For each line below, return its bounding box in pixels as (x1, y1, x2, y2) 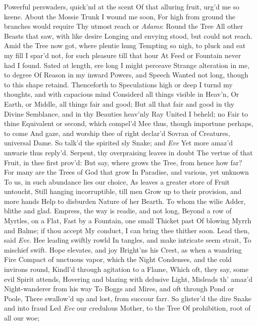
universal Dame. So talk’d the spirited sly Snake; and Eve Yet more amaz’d (4, 137, 233, 148)
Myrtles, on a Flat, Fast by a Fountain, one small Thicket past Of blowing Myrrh (4, 215, 252, 226)
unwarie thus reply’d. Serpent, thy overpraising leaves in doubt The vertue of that (4, 147, 253, 157)
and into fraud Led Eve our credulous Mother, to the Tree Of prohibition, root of (4, 303, 251, 313)
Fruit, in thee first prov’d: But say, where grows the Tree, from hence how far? (4, 157, 242, 167)
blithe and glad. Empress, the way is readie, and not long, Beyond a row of (4, 205, 232, 216)
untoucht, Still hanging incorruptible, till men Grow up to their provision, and (4, 186, 242, 196)
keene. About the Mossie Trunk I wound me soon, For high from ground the (4, 11, 235, 21)
